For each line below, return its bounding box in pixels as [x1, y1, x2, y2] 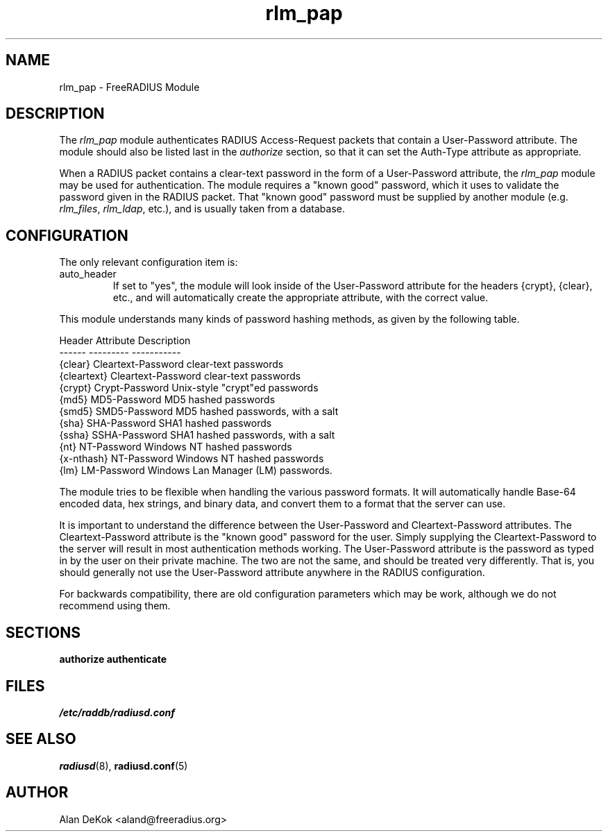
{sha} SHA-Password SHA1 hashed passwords [59, 417, 272, 430]
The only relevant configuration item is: [59, 256, 238, 269]
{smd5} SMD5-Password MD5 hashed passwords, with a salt [59, 405, 339, 418]
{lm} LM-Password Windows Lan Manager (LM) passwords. [59, 464, 332, 477]
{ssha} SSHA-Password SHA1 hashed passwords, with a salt [59, 429, 335, 441]
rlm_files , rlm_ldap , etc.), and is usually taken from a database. [59, 203, 346, 215]
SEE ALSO [6, 730, 76, 748]
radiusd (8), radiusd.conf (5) [59, 759, 188, 772]
